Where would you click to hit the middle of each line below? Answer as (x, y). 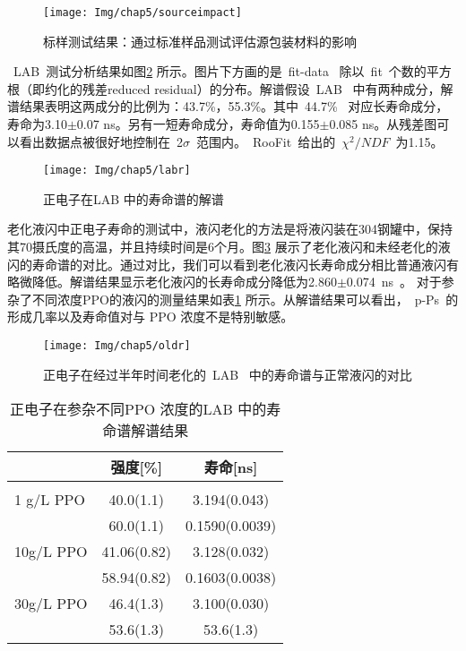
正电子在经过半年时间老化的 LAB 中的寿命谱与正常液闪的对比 (228, 374)
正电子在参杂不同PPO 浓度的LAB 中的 (138, 409)
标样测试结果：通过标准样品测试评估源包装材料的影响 (200, 41)
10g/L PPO (51, 552)
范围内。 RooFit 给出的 (266, 141)
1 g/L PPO (50, 500)
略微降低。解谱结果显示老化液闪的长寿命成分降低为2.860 (172, 282)
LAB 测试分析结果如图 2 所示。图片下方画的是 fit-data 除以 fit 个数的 (220, 71)
